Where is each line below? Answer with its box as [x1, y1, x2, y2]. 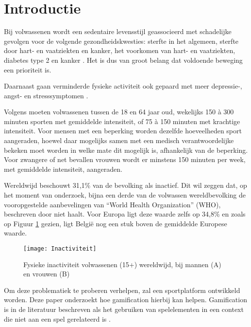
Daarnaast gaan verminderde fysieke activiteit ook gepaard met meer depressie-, [4, 81, 242, 91]
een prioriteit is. [4, 64, 51, 74]
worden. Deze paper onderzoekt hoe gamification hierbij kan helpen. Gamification [4, 294, 247, 305]
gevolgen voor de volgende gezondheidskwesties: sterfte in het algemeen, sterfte [4, 36, 239, 46]
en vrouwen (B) [23, 269, 70, 279]
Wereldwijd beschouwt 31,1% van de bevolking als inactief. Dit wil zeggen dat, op [4, 180, 247, 190]
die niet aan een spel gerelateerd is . [4, 313, 111, 324]
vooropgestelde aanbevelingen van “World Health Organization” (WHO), [4, 199, 221, 209]
